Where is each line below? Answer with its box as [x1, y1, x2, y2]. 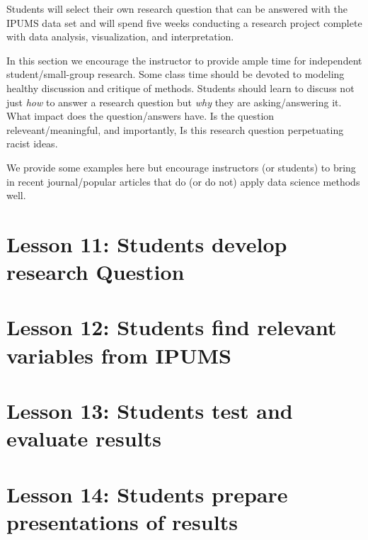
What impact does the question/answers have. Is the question [6, 108, 275, 123]
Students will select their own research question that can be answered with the [6, 1, 347, 16]
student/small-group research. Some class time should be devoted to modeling [6, 67, 345, 81]
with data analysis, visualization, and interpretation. [6, 29, 234, 44]
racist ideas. [6, 136, 58, 151]
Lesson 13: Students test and [6, 396, 293, 425]
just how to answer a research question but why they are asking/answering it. [6, 94, 342, 109]
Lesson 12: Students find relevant [6, 313, 337, 342]
